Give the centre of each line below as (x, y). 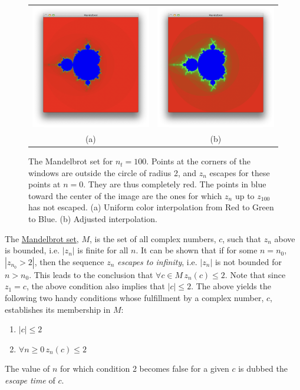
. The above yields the (231, 286)
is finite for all (103, 250)
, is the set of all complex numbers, (153, 238)
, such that (242, 238)
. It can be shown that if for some (197, 250)
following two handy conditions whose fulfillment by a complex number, (134, 298)
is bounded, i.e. (32, 250)
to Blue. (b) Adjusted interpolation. (93, 219)
